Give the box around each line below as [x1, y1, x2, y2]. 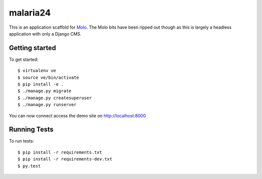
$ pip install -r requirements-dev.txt [17, 156, 113, 162]
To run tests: [9, 138, 34, 144]
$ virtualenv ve [17, 68, 56, 73]
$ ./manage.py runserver [17, 102, 77, 107]
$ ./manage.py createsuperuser [17, 95, 92, 101]
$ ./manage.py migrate [17, 88, 72, 94]
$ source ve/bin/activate [17, 74, 80, 80]
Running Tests [9, 125, 53, 134]
